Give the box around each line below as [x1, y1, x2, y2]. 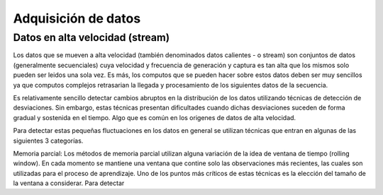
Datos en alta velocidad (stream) [13, 31, 170, 44]
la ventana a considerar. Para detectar [13, 179, 125, 187]
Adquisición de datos [13, 11, 141, 26]
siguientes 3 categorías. [13, 136, 84, 145]
